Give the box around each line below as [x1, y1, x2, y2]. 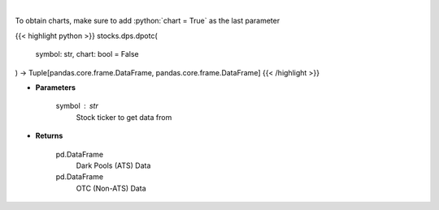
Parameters [35, 82, 76, 92]
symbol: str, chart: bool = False [35, 49, 139, 59]
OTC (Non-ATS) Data [76, 183, 146, 193]
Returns [35, 131, 63, 141]
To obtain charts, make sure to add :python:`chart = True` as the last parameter [15, 16, 280, 26]
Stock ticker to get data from [76, 112, 172, 122]
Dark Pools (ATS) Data [76, 161, 151, 170]
